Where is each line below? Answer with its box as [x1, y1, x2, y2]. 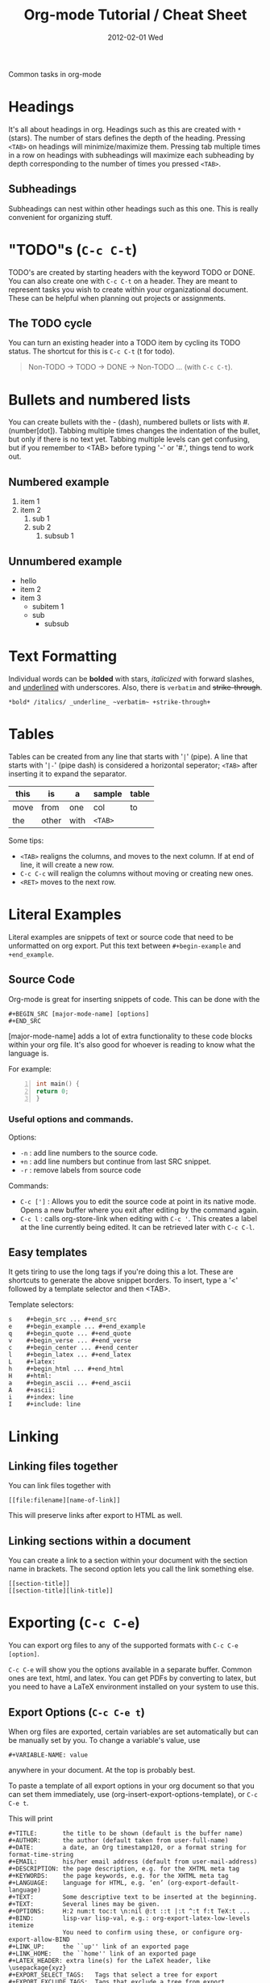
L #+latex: [8, 1358, 56, 1366]
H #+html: [8, 1372, 52, 1380]
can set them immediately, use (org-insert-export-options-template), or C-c [8, 1789, 258, 1799]
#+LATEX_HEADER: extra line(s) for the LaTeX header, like [8, 1956, 211, 1964]
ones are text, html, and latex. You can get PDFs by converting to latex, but [8, 1673, 256, 1683]
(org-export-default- [166, 1879, 240, 1887]
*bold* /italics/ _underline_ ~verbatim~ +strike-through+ [8, 698, 211, 706]
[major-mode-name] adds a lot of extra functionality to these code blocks [8, 1031, 253, 1041]
